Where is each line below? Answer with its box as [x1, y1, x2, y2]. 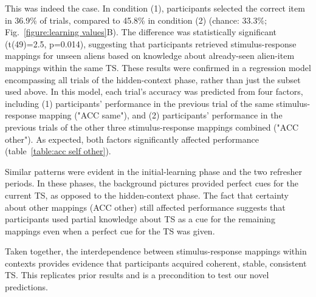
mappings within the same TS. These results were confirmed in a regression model [5, 61, 311, 73]
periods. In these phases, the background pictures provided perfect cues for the [5, 177, 298, 189]
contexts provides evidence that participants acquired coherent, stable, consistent [5, 256, 307, 269]
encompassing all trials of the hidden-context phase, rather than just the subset [5, 73, 301, 86]
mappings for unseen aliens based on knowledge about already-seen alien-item [5, 49, 295, 62]
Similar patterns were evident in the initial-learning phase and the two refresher [5, 165, 302, 177]
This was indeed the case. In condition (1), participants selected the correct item [5, 2, 305, 14]
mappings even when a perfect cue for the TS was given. [5, 224, 215, 237]
